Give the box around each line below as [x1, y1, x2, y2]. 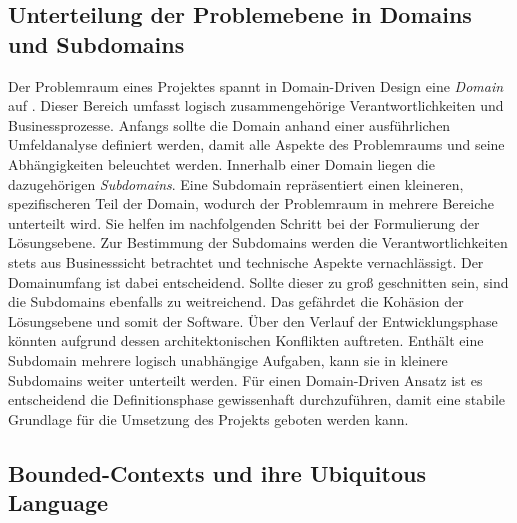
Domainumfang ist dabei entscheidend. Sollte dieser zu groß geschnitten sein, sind [8, 271, 509, 292]
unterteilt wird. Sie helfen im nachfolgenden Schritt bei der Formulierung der [8, 212, 480, 233]
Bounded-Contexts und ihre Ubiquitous [8, 457, 426, 488]
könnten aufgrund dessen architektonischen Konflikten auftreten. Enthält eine [8, 330, 484, 351]
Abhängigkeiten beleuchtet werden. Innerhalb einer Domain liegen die [8, 153, 435, 174]
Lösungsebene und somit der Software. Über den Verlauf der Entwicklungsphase [8, 310, 498, 331]
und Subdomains [8, 28, 185, 59]
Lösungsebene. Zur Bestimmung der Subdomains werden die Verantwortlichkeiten [8, 232, 508, 253]
